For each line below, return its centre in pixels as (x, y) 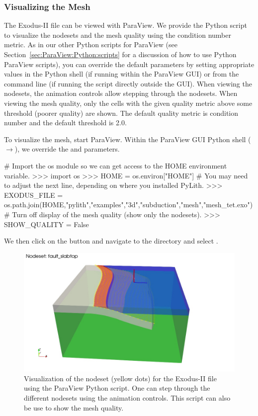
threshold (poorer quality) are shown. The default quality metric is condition (121, 113)
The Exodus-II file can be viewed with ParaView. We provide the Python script (126, 25)
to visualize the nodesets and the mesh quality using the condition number (118, 35)
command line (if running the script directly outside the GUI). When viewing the (128, 83)
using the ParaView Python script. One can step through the (117, 388)
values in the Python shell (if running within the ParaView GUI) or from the (122, 74)
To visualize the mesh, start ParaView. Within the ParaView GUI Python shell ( (128, 139)
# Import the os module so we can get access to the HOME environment (116, 165)
